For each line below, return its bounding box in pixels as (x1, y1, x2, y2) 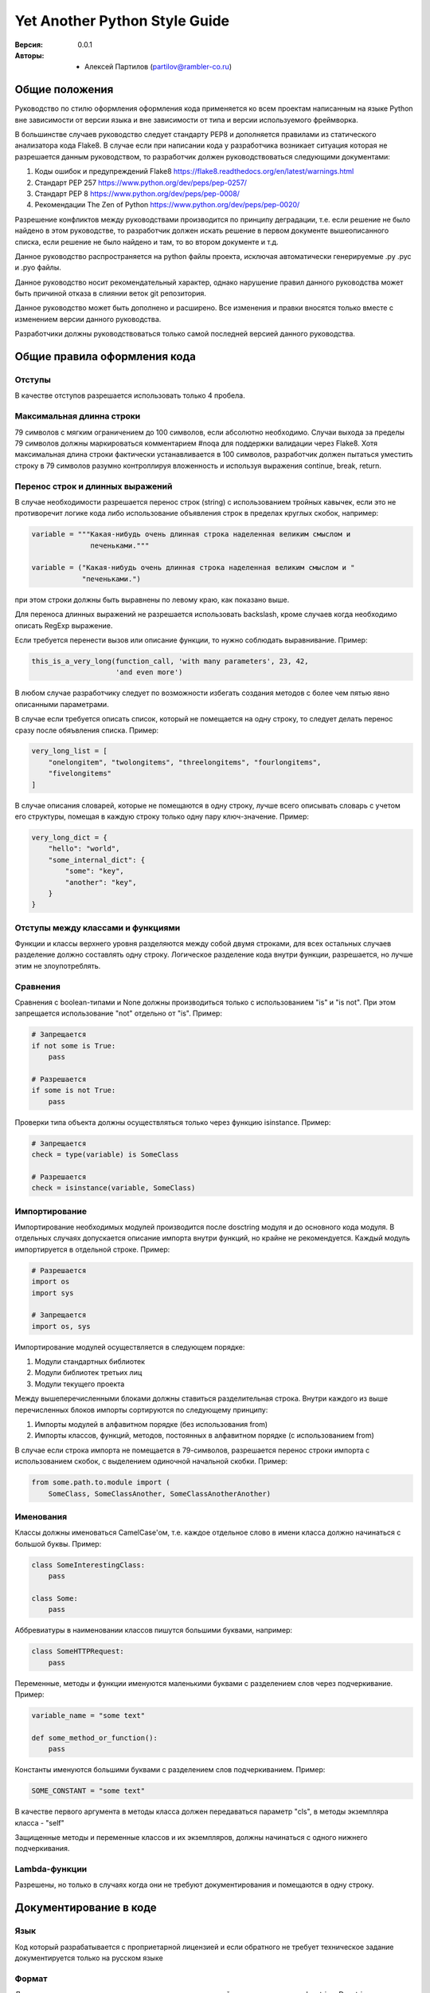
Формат (14, 1973, 48, 1984)
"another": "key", (64, 878, 137, 886)
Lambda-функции (14, 1864, 88, 1875)
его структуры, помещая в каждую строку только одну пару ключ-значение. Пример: (14, 812, 310, 821)
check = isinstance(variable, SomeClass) (31, 1184, 196, 1193)
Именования (14, 1511, 68, 1522)
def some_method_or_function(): (31, 1733, 158, 1742)
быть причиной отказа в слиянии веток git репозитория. (14, 289, 207, 298)
